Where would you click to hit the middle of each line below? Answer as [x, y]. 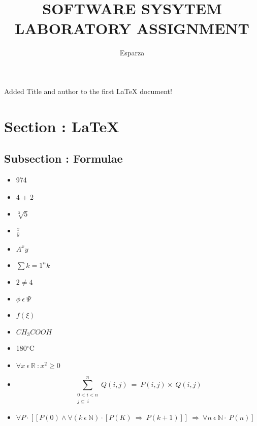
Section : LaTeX [62, 126]
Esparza [132, 53]
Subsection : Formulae [63, 158]
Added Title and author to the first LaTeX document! [88, 91]
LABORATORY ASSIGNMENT [132, 28]
